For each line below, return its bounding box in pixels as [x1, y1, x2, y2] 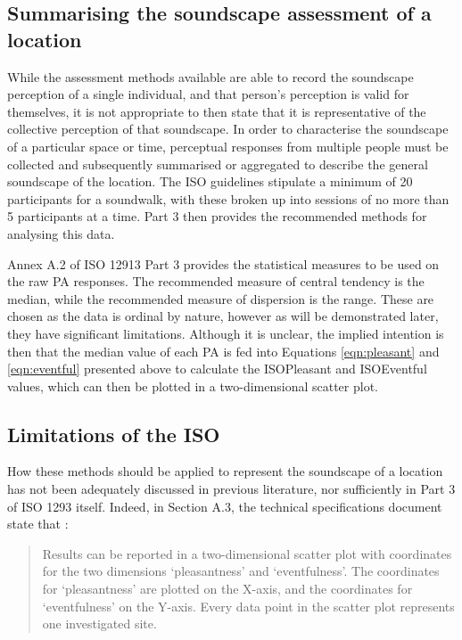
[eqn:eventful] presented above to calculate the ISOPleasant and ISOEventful [7, 359, 427, 378]
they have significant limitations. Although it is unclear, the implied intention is [7, 324, 444, 342]
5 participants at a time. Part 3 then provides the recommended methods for [7, 207, 427, 226]
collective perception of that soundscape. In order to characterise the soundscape [7, 119, 449, 138]
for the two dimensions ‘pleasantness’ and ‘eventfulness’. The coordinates [42, 562, 440, 580]
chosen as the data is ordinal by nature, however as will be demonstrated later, [7, 307, 439, 325]
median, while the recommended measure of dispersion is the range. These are [7, 289, 434, 308]
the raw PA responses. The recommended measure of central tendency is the [7, 272, 425, 291]
